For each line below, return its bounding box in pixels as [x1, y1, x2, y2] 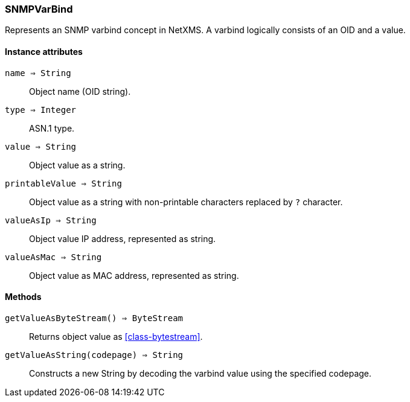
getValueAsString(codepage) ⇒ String [5, 349, 184, 360]
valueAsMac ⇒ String [5, 252, 102, 262]
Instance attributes [5, 46, 83, 57]
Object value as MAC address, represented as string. [29, 270, 239, 281]
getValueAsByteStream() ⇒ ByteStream [5, 313, 184, 323]
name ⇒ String [5, 68, 71, 78]
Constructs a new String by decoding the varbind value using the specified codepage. [29, 368, 372, 378]
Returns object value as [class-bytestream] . [29, 331, 203, 342]
